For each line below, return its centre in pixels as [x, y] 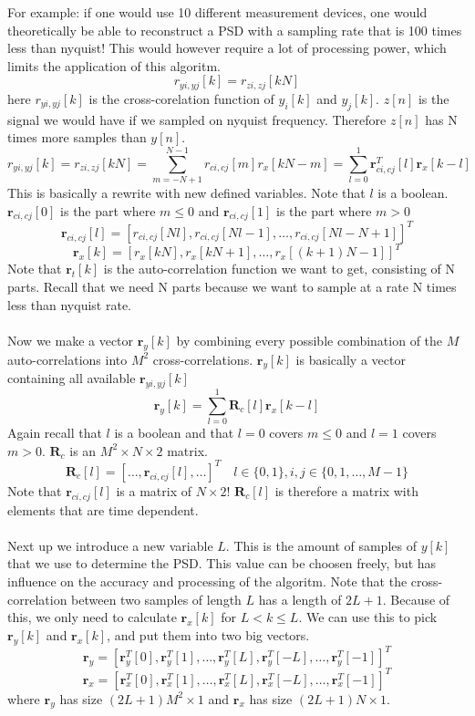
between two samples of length [156, 599]
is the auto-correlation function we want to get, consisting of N [279, 269]
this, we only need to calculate [92, 617]
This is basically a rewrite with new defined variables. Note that [186, 192]
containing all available [72, 378]
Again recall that [55, 433]
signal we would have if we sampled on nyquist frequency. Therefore [197, 119]
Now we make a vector [71, 340]
